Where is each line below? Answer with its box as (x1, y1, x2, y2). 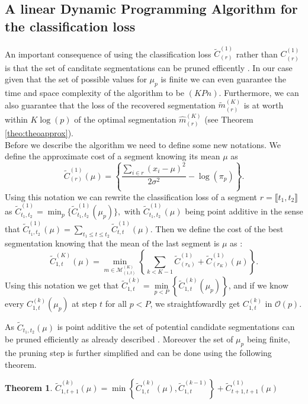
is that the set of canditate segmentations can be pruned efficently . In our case (5, 61, 293, 73)
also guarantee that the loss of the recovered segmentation (5, 98, 216, 111)
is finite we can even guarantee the (161, 73, 287, 85)
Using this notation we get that (5, 279, 119, 291)
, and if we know (228, 279, 288, 291)
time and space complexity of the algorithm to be (5, 86, 185, 99)
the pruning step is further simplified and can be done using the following (5, 347, 272, 359)
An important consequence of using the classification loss (5, 47, 211, 60)
